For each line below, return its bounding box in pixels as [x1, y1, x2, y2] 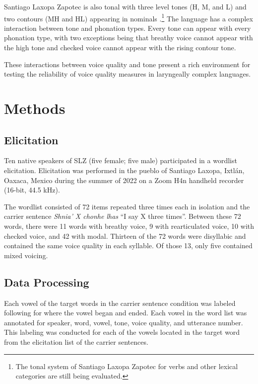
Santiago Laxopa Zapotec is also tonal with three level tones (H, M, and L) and [4, 1, 247, 11]
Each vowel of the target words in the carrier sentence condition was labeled [4, 297, 236, 308]
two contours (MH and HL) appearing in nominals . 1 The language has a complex [4, 11, 253, 23]
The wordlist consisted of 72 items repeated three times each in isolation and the [4, 201, 250, 211]
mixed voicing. [4, 250, 48, 260]
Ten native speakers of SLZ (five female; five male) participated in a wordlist [4, 155, 237, 166]
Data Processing [4, 274, 89, 289]
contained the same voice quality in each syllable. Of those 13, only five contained [4, 240, 253, 251]
